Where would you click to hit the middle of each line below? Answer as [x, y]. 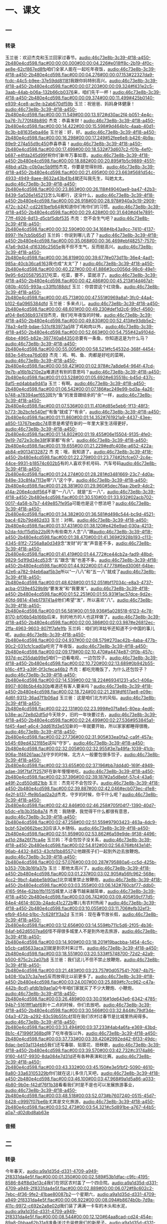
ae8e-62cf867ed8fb [26, 69]
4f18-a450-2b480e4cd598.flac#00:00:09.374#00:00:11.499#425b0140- [80, 97]
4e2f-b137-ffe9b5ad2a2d [31, 794]
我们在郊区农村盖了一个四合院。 [79, 1183]
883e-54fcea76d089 [27, 355]
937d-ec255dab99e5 [27, 658]
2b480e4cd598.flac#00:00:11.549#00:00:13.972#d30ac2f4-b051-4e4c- [80, 114]
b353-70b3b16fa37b [26, 868]
